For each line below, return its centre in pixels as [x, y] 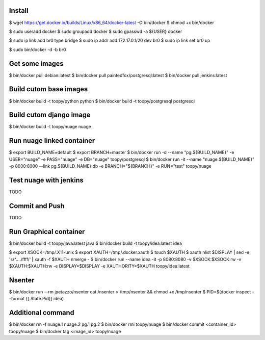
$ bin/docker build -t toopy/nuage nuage [50, 127]
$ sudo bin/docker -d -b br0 [38, 50]
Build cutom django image [50, 115]
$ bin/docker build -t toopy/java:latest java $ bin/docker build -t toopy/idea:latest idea [95, 243]
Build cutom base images [48, 89]
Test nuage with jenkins [46, 180]
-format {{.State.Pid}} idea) [36, 299]
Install [19, 11]
